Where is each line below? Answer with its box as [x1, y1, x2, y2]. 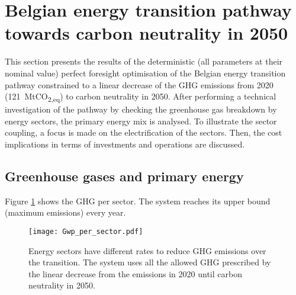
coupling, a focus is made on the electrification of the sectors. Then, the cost [5, 126, 282, 139]
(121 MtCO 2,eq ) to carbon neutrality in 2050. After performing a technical [5, 90, 276, 104]
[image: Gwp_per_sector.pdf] [28, 227, 143, 236]
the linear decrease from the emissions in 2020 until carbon [28, 267, 242, 280]
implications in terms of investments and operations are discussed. [5, 138, 245, 150]
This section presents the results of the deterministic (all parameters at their [5, 55, 283, 68]
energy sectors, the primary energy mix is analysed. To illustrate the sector [5, 114, 277, 127]
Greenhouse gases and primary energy [5, 166, 244, 185]
